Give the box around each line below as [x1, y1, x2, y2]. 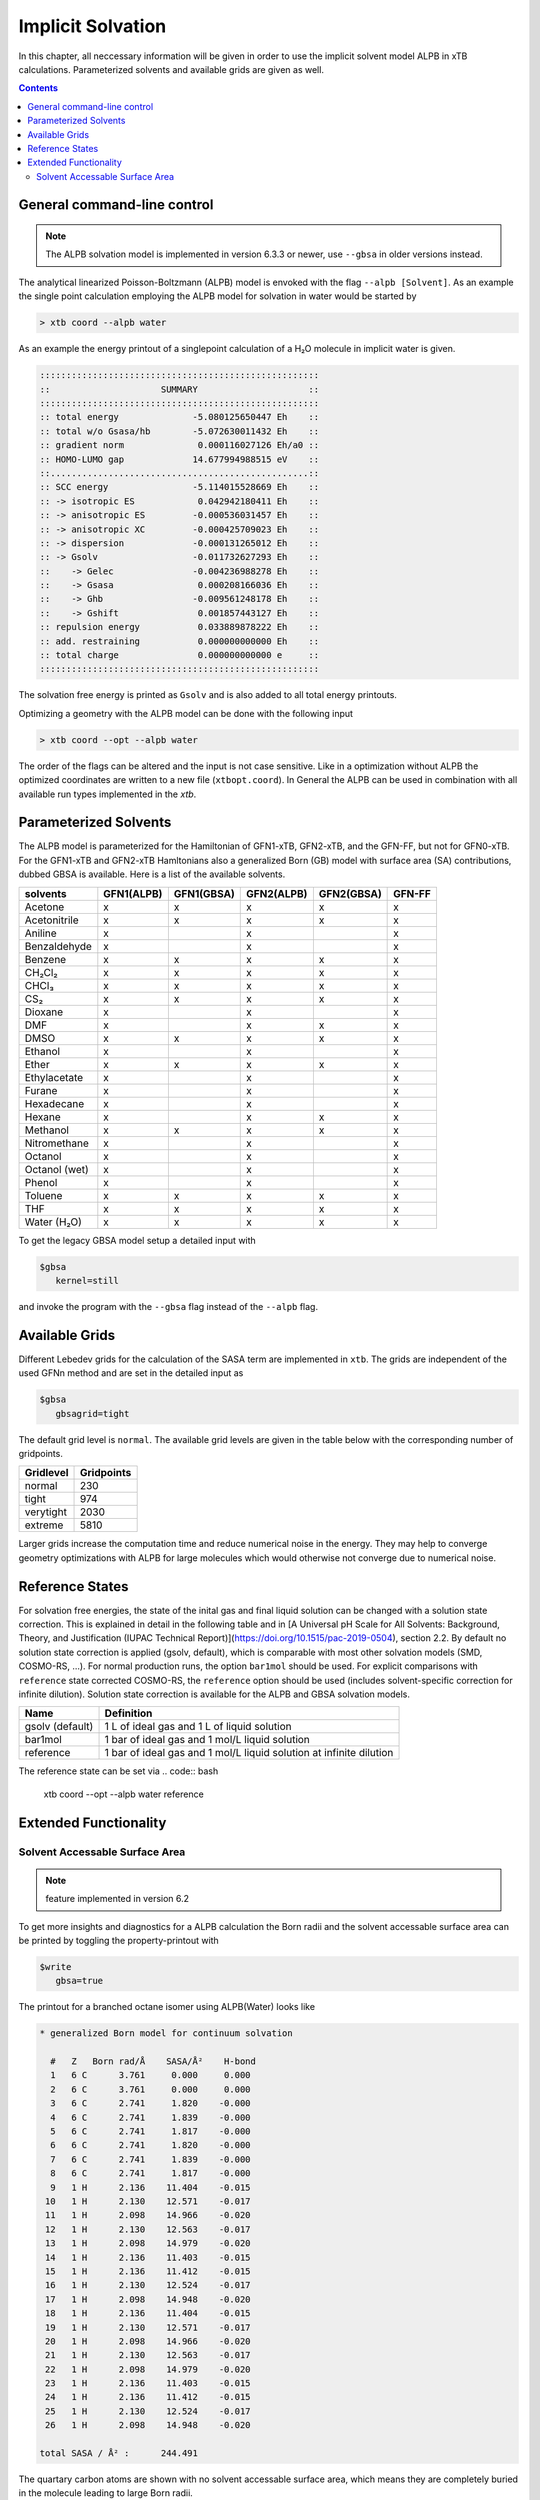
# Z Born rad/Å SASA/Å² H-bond [50, 2056, 257, 2067]
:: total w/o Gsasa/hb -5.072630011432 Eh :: [39, 425, 320, 437]
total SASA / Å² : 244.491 [39, 2448, 199, 2459]
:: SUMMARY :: [39, 383, 320, 395]
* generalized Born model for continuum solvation [39, 2028, 294, 2039]
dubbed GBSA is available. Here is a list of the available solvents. [18, 868, 286, 880]
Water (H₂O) [24, 1215, 82, 1229]
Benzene [24, 952, 67, 966]
